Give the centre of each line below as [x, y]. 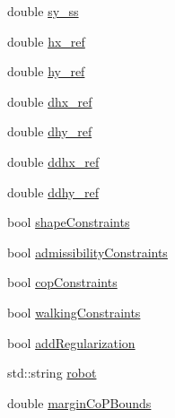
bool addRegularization [71, 342]
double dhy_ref [50, 131]
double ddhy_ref [53, 192]
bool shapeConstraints [69, 222]
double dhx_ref [50, 101]
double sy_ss [43, 11]
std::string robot [52, 373]
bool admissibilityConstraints [87, 252]
